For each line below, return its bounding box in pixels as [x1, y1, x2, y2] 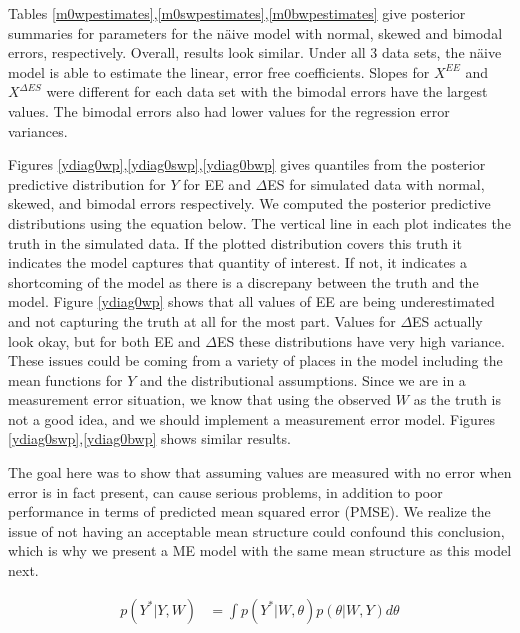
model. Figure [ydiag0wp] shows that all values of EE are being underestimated [8, 291, 495, 312]
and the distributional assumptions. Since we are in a [139, 369, 466, 390]
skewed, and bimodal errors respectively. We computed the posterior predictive [8, 193, 491, 214]
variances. [8, 120, 68, 141]
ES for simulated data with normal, [267, 173, 485, 194]
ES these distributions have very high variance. [216, 330, 505, 351]
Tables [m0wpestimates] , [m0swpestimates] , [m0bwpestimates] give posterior [8, 3, 466, 23]
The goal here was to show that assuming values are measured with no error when [8, 462, 512, 483]
